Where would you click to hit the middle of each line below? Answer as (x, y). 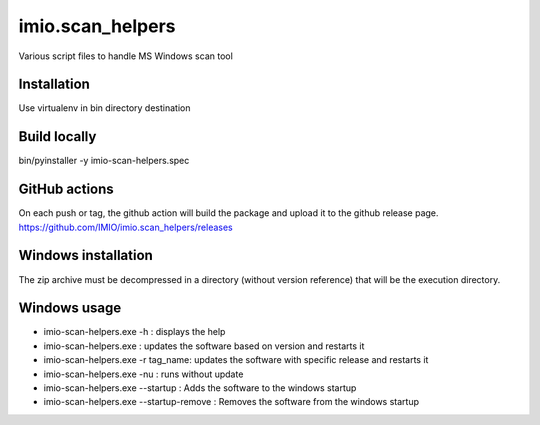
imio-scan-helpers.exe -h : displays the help (134, 332)
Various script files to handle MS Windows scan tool (126, 56)
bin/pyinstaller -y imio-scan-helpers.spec (104, 161)
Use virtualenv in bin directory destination (104, 108)
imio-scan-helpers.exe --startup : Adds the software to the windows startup (200, 388)
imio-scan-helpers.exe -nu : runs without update (143, 374)
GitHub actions (66, 189)
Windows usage (70, 308)
